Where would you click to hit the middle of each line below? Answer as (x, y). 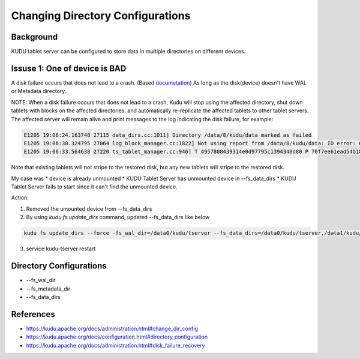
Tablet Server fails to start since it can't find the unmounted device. (94, 187)
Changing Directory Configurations (101, 16)
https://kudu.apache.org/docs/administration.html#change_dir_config (112, 328)
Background (34, 37)
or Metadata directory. (39, 91)
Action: (20, 198)
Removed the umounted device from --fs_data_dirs (89, 209)
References (33, 314)
